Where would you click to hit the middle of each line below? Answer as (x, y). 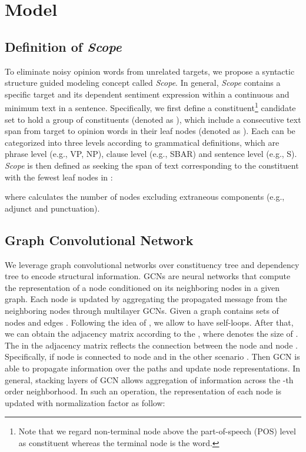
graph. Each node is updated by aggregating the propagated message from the (146, 299)
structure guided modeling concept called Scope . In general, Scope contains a (143, 83)
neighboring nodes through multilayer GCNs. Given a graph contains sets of (142, 310)
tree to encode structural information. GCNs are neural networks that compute (148, 276)
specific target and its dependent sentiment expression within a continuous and (147, 94)
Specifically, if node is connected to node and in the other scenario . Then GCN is (152, 356)
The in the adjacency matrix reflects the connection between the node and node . (151, 345)
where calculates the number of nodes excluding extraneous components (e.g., (145, 197)
